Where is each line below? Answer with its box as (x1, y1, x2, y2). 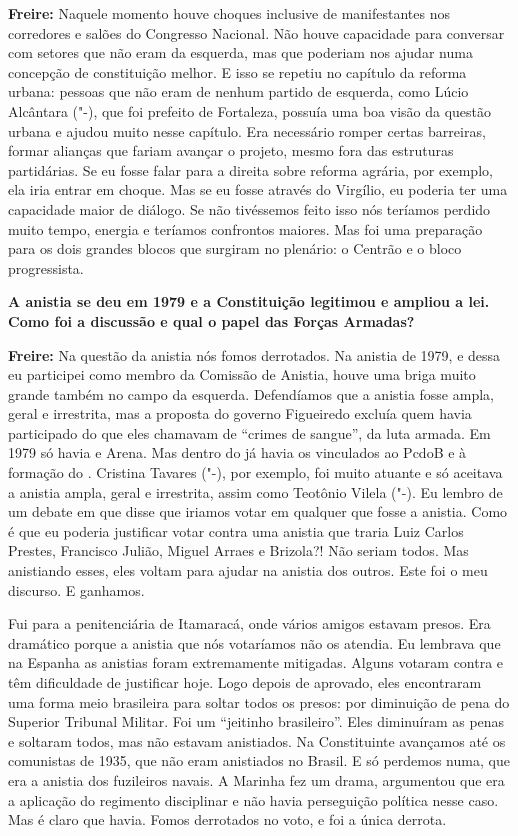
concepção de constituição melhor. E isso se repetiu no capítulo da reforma (8, 61, 467, 82)
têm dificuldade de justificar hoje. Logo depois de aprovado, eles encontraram (8, 672, 482, 692)
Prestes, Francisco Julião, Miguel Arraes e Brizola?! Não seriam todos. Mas (8, 540, 469, 561)
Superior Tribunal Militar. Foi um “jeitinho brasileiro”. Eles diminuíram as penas (8, 711, 505, 732)
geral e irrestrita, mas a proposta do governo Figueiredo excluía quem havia (8, 403, 472, 424)
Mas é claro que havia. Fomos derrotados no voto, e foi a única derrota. (8, 809, 447, 830)
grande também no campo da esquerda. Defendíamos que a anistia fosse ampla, (8, 383, 494, 404)
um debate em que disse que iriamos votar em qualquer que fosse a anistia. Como (8, 501, 508, 522)
